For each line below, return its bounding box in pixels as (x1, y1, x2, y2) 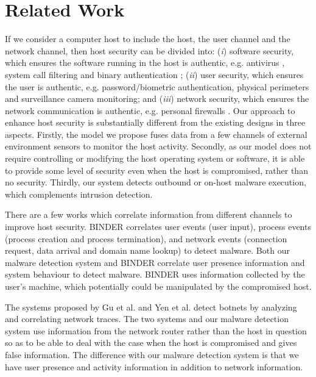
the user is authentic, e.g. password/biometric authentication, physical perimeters (5, 80, 309, 93)
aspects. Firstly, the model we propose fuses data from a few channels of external (5, 127, 307, 140)
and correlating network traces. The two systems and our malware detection (5, 312, 289, 325)
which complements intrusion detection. (5, 187, 153, 200)
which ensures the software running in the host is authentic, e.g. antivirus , (5, 56, 285, 69)
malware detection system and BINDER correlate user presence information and (5, 256, 305, 268)
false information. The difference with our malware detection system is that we (5, 348, 299, 361)
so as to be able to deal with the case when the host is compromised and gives (5, 336, 297, 349)
